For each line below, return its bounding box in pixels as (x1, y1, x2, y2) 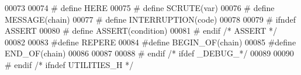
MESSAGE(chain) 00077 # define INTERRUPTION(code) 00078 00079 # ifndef (5, 13, 296, 25)
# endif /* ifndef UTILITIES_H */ (5, 58, 134, 70)
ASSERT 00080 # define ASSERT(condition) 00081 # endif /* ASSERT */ (5, 24, 277, 37)
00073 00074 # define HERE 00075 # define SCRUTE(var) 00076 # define (5, 2, 275, 13)
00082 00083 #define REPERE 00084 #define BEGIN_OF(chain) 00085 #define (5, 35, 296, 48)
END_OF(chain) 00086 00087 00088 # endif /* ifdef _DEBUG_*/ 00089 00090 (5, 47, 294, 59)
